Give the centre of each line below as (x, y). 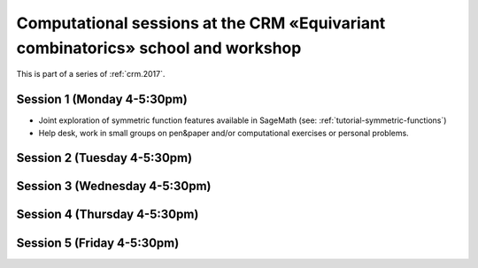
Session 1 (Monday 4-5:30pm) (102, 100)
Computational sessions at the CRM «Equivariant (201, 23)
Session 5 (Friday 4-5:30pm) (98, 243)
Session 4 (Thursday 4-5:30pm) (108, 214)
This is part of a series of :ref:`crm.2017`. (91, 74)
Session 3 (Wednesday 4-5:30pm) (114, 186)
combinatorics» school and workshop (159, 48)
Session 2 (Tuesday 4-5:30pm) (104, 158)
